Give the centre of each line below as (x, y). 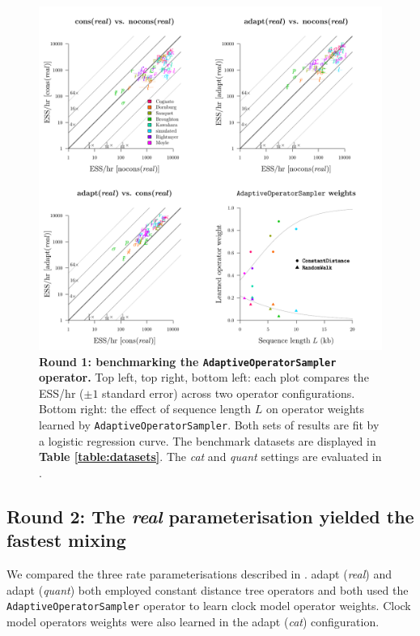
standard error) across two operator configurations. (229, 393)
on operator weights (315, 409)
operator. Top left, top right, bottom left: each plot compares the (204, 377)
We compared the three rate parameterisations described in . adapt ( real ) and (199, 574)
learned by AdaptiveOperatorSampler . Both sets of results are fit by (209, 425)
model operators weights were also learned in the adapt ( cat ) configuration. (193, 621)
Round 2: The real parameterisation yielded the (210, 516)
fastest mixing (66, 540)
